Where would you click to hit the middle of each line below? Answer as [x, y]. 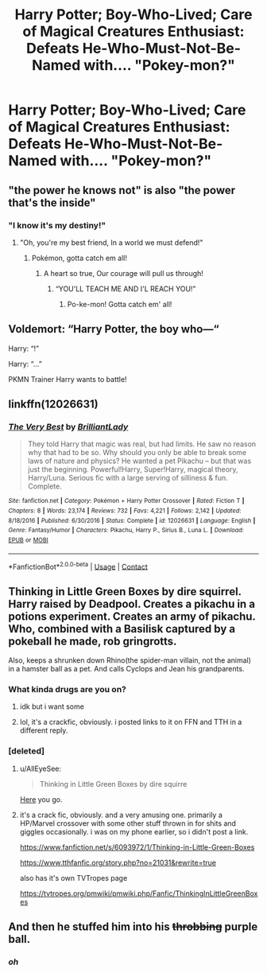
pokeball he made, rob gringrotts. [93, 641]
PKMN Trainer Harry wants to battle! [68, 379]
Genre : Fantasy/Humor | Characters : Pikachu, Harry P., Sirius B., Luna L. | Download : [126, 531]
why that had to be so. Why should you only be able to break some [137, 453]
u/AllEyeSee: [41, 769]
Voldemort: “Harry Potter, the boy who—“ [114, 329]
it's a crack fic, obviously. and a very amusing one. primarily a [121, 815]
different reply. [44, 730]
